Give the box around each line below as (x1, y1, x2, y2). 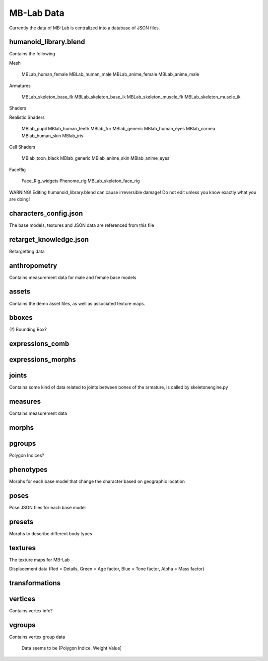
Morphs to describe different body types (9, 530, 92, 537)
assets (9, 287, 31, 296)
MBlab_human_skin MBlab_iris (21, 132, 84, 139)
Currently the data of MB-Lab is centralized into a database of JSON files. (9, 25, 160, 31)
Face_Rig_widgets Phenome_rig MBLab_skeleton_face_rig (21, 178, 140, 184)
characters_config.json (9, 209, 83, 217)
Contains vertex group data (9, 634, 66, 640)
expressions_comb (9, 340, 69, 348)
